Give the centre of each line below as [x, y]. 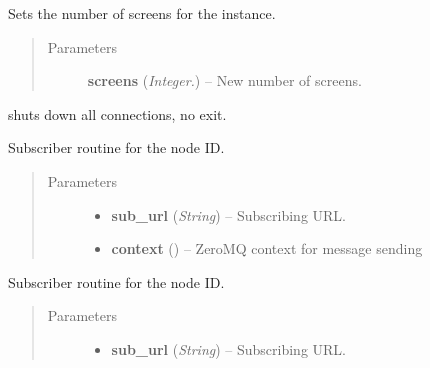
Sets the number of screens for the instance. [142, 13]
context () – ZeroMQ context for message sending [267, 248]
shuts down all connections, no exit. [117, 113]
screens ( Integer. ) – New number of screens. [224, 80]
